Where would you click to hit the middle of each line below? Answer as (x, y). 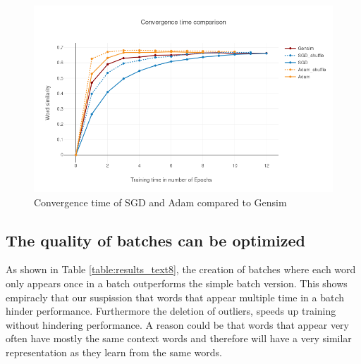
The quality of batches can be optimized (156, 240)
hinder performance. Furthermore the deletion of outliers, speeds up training (171, 311)
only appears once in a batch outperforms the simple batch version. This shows (177, 283)
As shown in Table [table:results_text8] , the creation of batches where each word (181, 269)
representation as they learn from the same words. (114, 352)
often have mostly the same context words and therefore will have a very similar (179, 338)
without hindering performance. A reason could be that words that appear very (177, 324)
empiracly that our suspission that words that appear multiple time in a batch (175, 297)
